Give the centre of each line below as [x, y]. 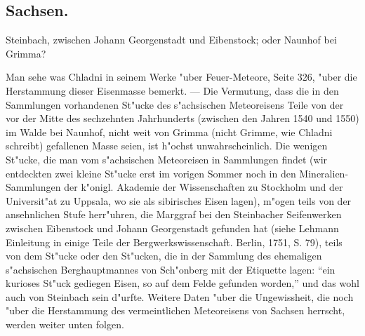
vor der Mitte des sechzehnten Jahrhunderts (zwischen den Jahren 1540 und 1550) [182, 118]
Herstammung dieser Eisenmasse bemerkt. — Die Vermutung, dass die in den [172, 90]
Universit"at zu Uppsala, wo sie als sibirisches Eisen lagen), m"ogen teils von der [179, 200]
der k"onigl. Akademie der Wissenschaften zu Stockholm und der [204, 187]
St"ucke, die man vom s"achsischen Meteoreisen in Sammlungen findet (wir [167, 159]
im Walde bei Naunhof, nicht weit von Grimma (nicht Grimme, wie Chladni [169, 132]
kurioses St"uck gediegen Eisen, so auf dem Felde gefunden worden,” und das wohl [182, 283]
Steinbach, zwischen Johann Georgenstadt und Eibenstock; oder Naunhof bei [171, 40]
